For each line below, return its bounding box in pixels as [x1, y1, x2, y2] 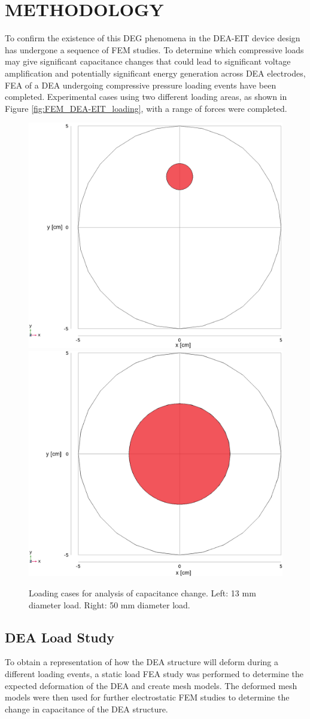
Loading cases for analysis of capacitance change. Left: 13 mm [29, 587, 256, 599]
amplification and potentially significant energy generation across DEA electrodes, [5, 66, 306, 79]
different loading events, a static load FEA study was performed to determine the [5, 668, 303, 680]
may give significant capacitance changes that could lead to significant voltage [5, 55, 291, 68]
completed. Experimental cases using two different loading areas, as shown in [5, 90, 287, 103]
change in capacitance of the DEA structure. [5, 702, 168, 715]
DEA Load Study [5, 627, 114, 646]
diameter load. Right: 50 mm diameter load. [29, 598, 190, 611]
